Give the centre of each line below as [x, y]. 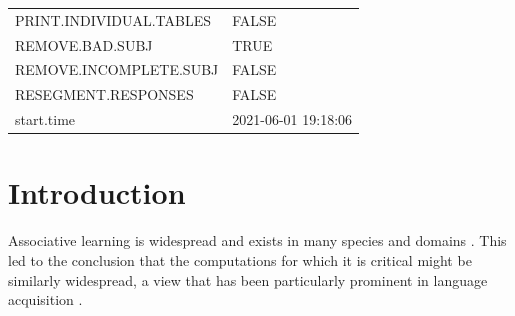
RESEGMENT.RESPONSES [104, 94]
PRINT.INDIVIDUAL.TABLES [113, 19]
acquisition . [45, 299]
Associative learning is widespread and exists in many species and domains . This [257, 240]
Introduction [97, 192]
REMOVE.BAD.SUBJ [84, 44]
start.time [45, 119]
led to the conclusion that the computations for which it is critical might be [240, 259]
